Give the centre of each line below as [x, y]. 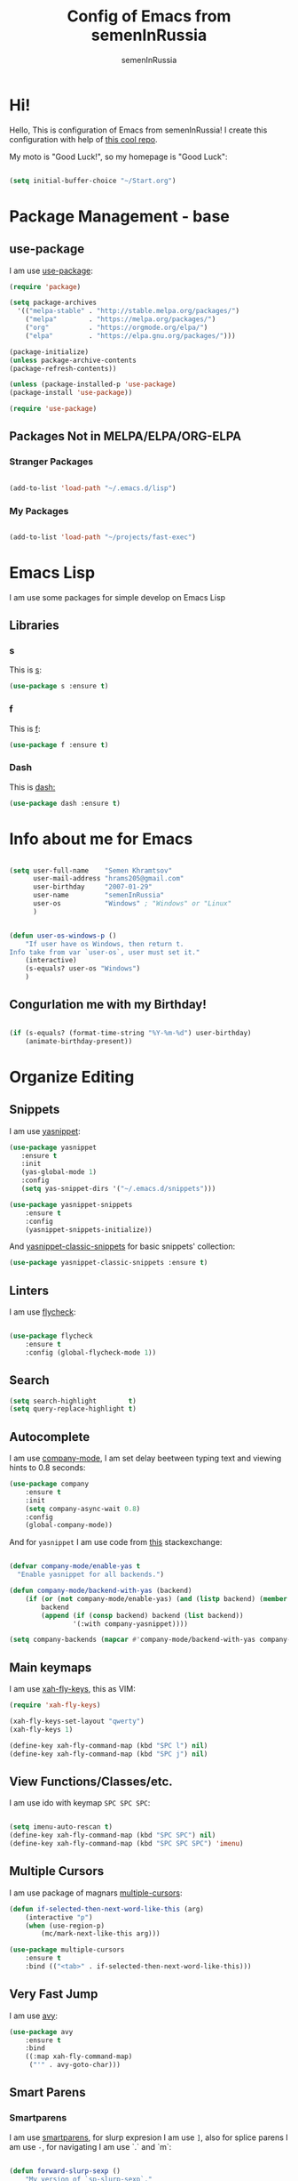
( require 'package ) [45, 286]
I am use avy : [33, 2016]
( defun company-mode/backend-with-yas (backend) [101, 1591]
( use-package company [49, 1484]
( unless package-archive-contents [73, 360]
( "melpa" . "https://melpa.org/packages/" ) [121, 319]
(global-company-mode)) [69, 1525]
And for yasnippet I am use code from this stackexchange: [116, 1542]
